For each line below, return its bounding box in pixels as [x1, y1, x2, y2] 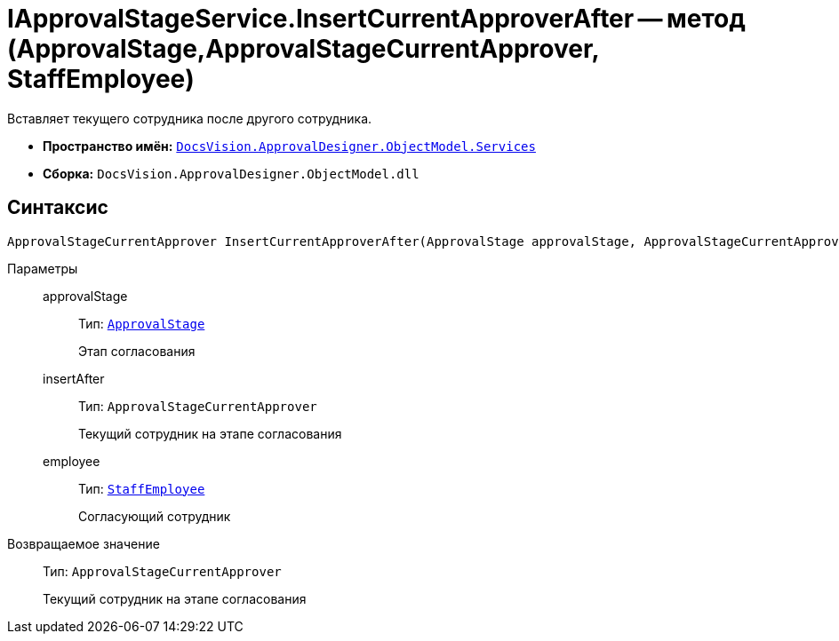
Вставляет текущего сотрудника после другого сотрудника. [7, 110, 372, 126]
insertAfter [43, 370, 105, 386]
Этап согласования [78, 343, 196, 359]
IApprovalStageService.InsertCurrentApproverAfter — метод [7, 4, 746, 34]
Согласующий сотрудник [78, 508, 231, 524]
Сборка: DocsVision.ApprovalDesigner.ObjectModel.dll [43, 165, 419, 181]
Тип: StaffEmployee [78, 480, 205, 496]
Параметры [7, 260, 78, 276]
